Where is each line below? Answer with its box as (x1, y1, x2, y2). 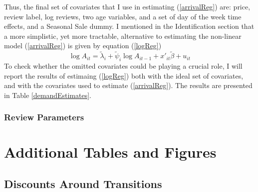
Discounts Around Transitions (4, 176, 162, 191)
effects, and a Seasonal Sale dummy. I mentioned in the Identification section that (4, 21, 255, 31)
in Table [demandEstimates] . (4, 90, 91, 100)
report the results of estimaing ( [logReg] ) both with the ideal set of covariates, (4, 70, 244, 81)
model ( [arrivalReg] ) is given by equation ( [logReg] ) (4, 40, 162, 51)
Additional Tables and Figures (4, 142, 217, 162)
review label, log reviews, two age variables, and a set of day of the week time (4, 11, 242, 21)
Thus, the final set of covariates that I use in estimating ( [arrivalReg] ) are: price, (4, 1, 251, 11)
